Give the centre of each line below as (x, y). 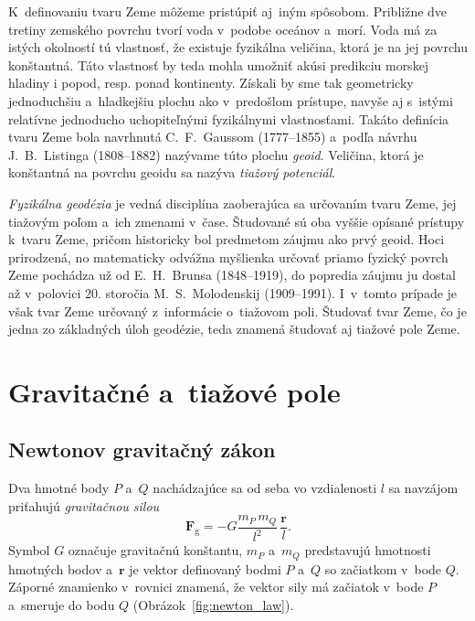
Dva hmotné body (59, 488)
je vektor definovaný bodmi (205, 568)
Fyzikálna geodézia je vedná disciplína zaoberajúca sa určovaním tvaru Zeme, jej (232, 203)
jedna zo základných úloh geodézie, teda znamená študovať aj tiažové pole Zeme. (234, 329)
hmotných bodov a (60, 568)
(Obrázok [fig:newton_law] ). (213, 604)
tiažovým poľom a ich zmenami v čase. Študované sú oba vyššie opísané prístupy (237, 221)
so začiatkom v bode (383, 568)
